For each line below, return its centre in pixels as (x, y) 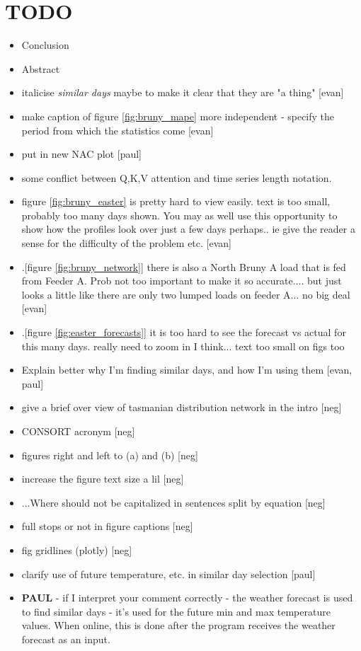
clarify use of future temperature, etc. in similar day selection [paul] (168, 574)
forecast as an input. (66, 639)
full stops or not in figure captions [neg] (107, 526)
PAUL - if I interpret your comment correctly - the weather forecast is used (187, 598)
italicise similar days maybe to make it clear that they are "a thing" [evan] (183, 92)
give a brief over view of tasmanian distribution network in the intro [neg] (182, 407)
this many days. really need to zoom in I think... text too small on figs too (183, 346)
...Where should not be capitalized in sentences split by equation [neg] (173, 502)
